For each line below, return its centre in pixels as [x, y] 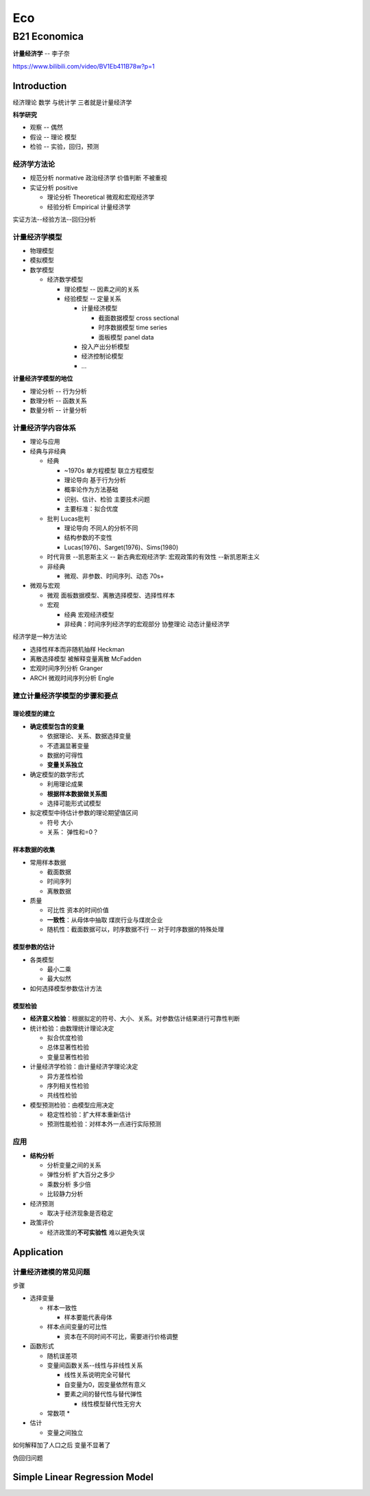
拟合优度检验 [65, 1037]
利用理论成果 [65, 784]
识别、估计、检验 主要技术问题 [107, 499]
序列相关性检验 [68, 1085]
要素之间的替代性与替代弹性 [103, 1394]
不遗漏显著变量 [68, 746]
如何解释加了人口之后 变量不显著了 [62, 1445]
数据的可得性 [65, 755]
